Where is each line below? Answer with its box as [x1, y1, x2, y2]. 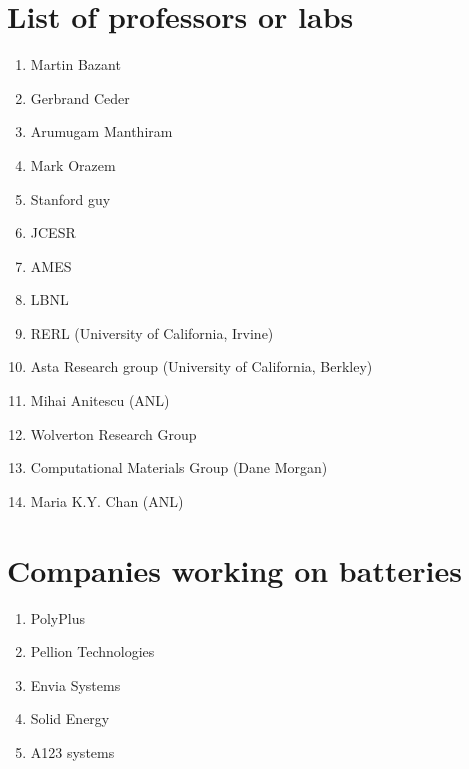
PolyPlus [30, 607, 85, 628]
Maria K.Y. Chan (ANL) [30, 490, 184, 511]
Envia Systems [30, 674, 121, 695]
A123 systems [30, 741, 115, 762]
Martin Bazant [30, 54, 121, 75]
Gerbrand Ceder [30, 87, 130, 108]
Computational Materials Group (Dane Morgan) [30, 457, 328, 478]
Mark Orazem [30, 154, 116, 175]
